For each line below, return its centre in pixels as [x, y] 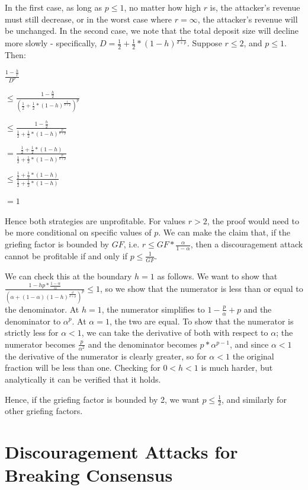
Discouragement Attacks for [121, 452]
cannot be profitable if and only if [66, 255]
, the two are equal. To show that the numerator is [201, 321]
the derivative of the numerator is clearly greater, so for [106, 356]
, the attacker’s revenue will [248, 19]
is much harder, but [237, 367]
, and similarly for [254, 399]
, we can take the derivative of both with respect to [175, 332]
